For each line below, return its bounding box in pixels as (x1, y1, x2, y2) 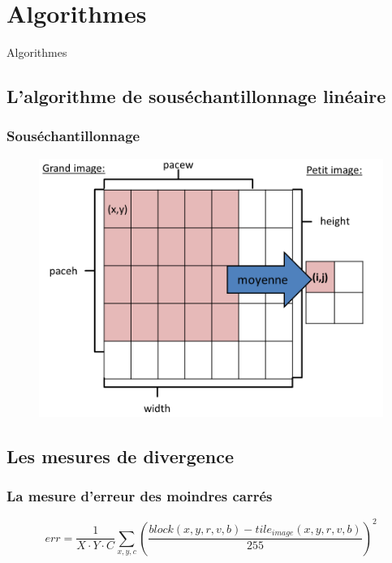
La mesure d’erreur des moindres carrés (6, 486, 273, 506)
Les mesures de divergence (6, 443, 235, 468)
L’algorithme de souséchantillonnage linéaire (6, 84, 386, 109)
